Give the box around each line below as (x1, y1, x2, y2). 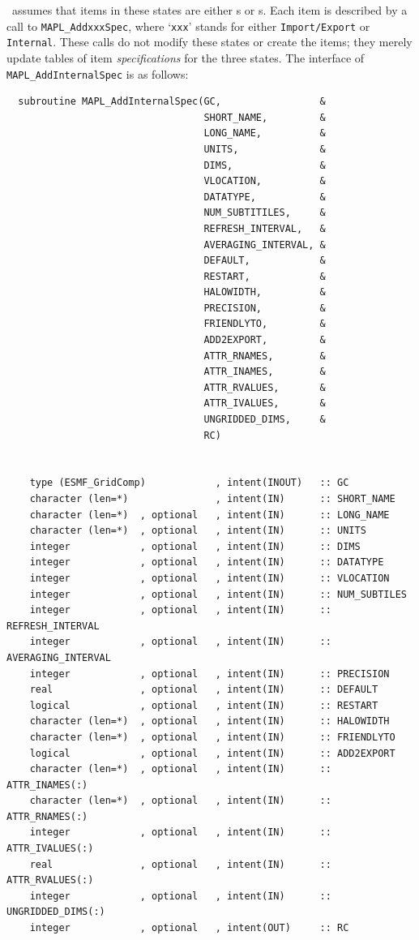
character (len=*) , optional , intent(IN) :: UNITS (29, 525, 366, 537)
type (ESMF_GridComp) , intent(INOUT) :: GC (29, 477, 349, 489)
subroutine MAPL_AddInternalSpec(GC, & (18, 96, 326, 108)
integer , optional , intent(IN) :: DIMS (29, 540, 361, 552)
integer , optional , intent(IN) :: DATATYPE (29, 556, 384, 569)
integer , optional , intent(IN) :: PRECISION (29, 667, 390, 680)
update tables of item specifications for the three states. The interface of (6, 49, 365, 66)
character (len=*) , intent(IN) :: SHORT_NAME (29, 493, 395, 504)
